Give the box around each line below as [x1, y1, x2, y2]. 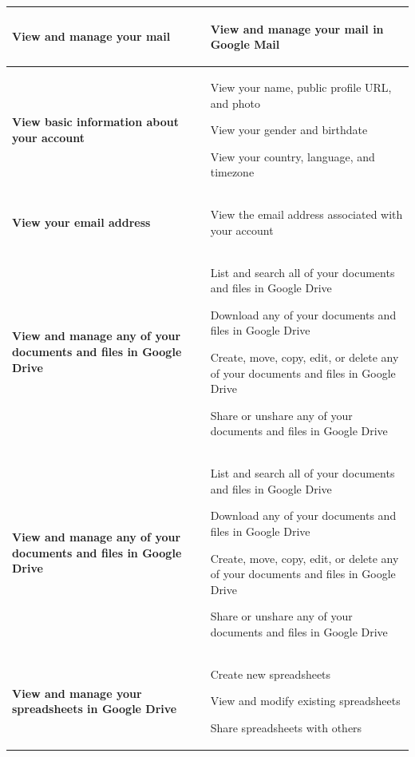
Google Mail [210, 36, 280, 53]
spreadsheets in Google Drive [12, 700, 177, 717]
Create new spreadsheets [210, 665, 331, 682]
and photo [210, 94, 260, 111]
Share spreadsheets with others [210, 719, 362, 735]
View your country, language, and [210, 148, 375, 164]
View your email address [12, 213, 151, 230]
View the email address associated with [210, 206, 403, 223]
